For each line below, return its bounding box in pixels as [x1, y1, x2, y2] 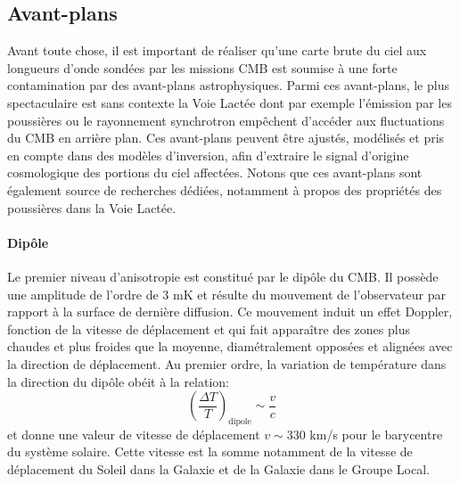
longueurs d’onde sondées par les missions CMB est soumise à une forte [7, 58, 398, 77]
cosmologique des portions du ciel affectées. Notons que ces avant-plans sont [7, 163, 423, 182]
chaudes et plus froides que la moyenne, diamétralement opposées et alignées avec [7, 337, 453, 356]
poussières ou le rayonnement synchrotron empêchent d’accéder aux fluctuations [7, 111, 445, 129]
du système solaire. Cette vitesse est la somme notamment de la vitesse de [7, 442, 413, 461]
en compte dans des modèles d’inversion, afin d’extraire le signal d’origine [7, 145, 409, 164]
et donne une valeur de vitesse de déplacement [7, 424, 260, 443]
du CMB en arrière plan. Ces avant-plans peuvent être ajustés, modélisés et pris [7, 128, 445, 147]
